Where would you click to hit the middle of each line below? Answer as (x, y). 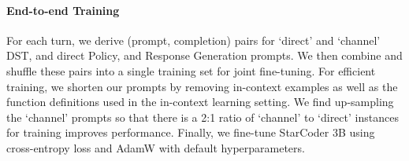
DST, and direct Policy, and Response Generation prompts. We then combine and (204, 55)
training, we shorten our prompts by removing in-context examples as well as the (202, 86)
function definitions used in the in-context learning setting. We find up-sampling (200, 102)
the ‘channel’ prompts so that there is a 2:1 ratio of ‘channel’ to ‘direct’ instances (203, 117)
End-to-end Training (63, 10)
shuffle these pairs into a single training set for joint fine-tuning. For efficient (191, 70)
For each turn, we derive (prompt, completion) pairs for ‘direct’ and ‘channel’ (193, 40)
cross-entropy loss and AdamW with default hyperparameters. (156, 147)
